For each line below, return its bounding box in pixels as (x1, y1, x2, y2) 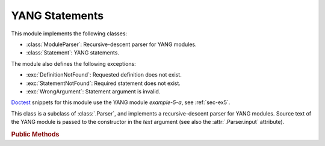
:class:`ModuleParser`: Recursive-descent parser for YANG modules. (26, 41, 197, 48)
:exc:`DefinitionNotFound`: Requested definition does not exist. (26, 71, 182, 78)
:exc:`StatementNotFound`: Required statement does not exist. (26, 80, 181, 87)
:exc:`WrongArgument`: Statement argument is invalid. (26, 87, 161, 95)
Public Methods (11, 130, 60, 138)
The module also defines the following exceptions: (11, 60, 137, 67)
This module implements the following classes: (11, 30, 128, 37)
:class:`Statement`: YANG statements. (26, 49, 120, 56)
